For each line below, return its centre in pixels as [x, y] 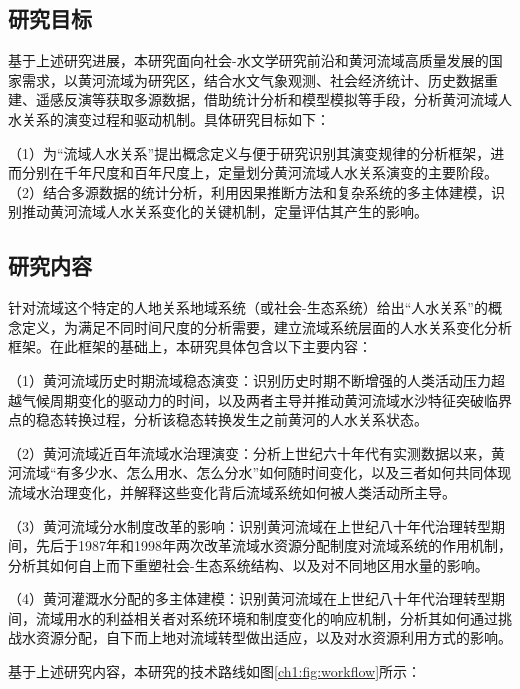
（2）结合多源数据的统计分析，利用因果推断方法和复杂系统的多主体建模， [249, 191]
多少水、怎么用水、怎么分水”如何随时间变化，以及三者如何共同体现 [291, 472]
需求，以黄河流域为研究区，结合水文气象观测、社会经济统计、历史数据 [252, 79]
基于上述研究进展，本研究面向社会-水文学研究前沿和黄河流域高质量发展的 [248, 60]
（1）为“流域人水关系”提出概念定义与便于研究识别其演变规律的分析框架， [249, 152]
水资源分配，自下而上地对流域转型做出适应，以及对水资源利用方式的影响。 [266, 637]
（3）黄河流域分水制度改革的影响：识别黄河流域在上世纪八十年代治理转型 [249, 525]
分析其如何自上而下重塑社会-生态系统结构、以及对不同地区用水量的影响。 [248, 564]
